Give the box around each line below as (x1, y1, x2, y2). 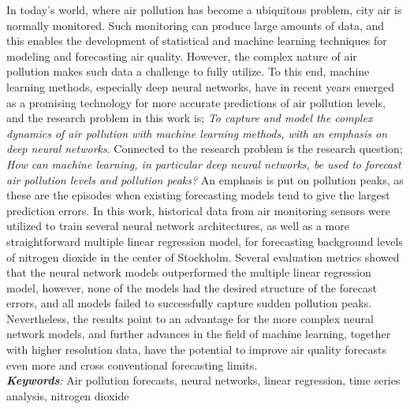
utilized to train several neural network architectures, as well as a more (6, 218, 349, 234)
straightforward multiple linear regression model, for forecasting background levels (6, 232, 403, 249)
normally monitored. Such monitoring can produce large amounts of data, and (6, 17, 385, 33)
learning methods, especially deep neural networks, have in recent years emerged (6, 78, 395, 95)
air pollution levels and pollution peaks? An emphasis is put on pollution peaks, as (6, 171, 404, 188)
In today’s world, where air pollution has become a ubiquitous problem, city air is (6, 2, 402, 17)
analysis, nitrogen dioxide (6, 387, 129, 403)
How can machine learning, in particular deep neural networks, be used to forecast (6, 155, 401, 172)
